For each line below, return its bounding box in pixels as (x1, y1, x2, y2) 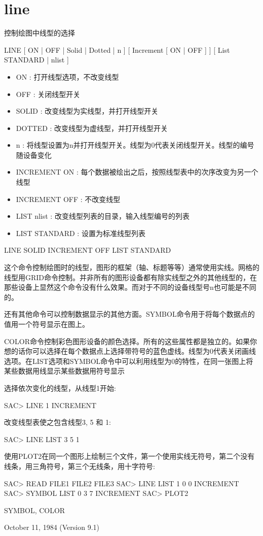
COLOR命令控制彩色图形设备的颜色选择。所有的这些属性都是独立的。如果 (4, 336, 250, 346)
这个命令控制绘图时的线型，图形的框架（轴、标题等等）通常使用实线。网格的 (4, 262, 259, 273)
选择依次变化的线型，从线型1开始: (4, 382, 116, 393)
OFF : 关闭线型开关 (16, 88, 81, 99)
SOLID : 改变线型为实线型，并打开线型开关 (16, 106, 159, 116)
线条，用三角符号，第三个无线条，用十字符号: (4, 460, 155, 471)
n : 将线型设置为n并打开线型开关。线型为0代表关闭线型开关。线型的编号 (16, 140, 254, 150)
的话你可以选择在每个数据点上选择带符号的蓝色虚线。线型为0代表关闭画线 (11, 346, 256, 356)
